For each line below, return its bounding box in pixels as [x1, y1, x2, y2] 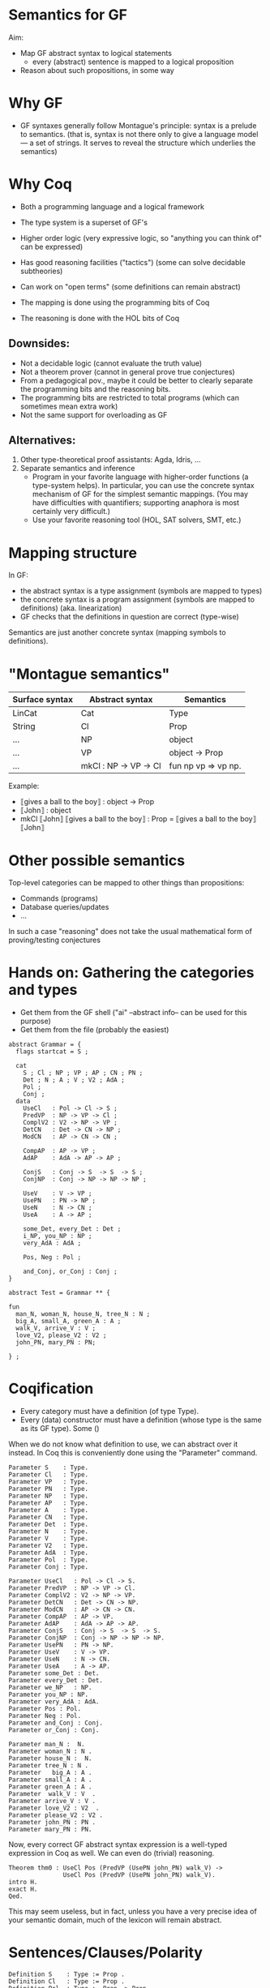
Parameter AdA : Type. [8, 1549, 89, 1557]
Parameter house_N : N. [8, 1754, 92, 1763]
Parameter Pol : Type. [8, 1556, 89, 1564]
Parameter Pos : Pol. [8, 1705, 82, 1713]
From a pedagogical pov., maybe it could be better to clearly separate [19, 375, 254, 385]
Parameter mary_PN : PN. [8, 1826, 92, 1834]
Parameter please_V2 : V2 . [8, 1811, 104, 1819]
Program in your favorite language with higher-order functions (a [32, 472, 249, 482]
